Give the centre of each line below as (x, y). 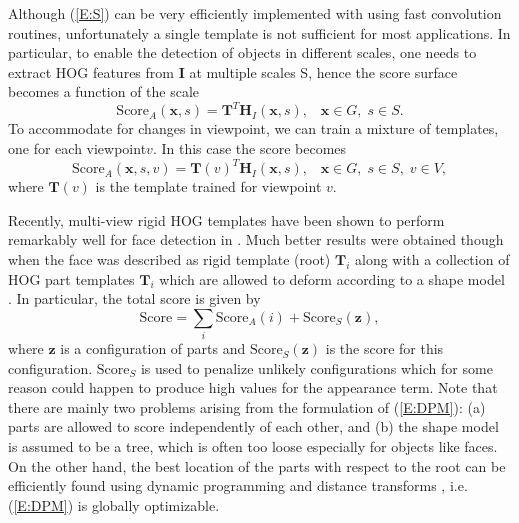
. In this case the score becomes (249, 148)
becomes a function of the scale (104, 91)
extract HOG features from (91, 71)
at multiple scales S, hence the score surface (323, 71)
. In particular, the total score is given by (134, 298)
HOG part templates (71, 278)
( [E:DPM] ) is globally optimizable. (114, 504)
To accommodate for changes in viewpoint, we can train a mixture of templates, (253, 128)
